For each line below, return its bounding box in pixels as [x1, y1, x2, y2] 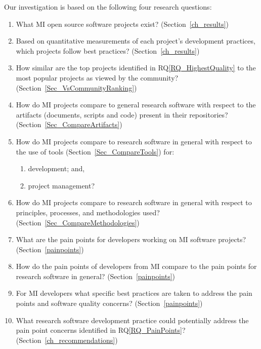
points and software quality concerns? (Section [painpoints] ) [16, 298, 203, 308]
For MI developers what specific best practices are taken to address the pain [16, 288, 252, 298]
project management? [28, 180, 95, 190]
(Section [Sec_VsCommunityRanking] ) [16, 82, 137, 93]
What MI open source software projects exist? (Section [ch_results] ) [16, 18, 229, 29]
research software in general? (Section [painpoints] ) [16, 270, 176, 281]
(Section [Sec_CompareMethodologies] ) [16, 217, 140, 227]
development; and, [28, 163, 85, 174]
